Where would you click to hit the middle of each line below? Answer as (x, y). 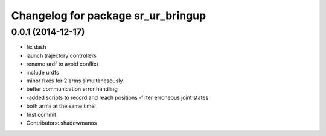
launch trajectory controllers (61, 55)
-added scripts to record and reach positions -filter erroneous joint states (117, 97)
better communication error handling (72, 89)
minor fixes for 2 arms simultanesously (75, 81)
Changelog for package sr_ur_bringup (109, 16)
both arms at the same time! (61, 106)
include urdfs (43, 72)
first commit (41, 114)
